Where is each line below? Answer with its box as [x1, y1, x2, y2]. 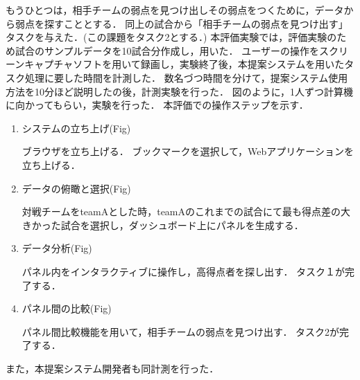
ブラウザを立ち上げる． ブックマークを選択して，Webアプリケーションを [22, 144, 354, 159]
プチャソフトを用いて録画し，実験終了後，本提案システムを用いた [44, 57, 345, 71]
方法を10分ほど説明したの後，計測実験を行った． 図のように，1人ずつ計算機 [6, 84, 353, 98]
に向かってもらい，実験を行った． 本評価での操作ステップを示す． [6, 98, 309, 112]
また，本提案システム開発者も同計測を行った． [6, 361, 219, 375]
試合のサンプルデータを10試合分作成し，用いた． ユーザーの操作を [15, 43, 319, 57]
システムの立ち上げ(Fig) [22, 120, 131, 135]
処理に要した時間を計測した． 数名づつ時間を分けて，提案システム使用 [24, 70, 348, 84]
